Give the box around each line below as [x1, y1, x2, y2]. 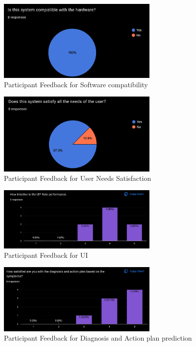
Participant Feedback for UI [4, 250, 88, 260]
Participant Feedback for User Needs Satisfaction [4, 173, 151, 183]
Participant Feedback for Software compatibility [4, 79, 148, 90]
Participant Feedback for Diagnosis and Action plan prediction [4, 333, 192, 343]
